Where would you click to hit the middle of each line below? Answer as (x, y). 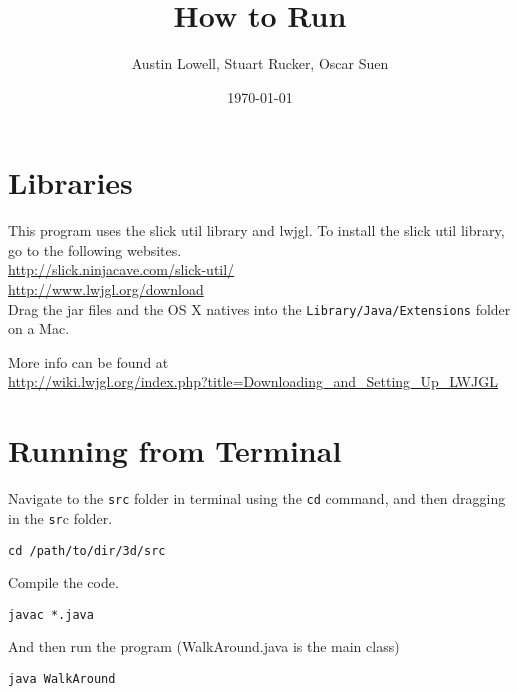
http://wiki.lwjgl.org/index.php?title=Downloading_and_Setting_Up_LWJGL (253, 381)
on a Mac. (39, 328)
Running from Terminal (175, 450)
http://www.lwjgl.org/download (106, 289)
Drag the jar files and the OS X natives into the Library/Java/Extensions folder (259, 308)
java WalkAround (62, 679)
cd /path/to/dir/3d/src (87, 550)
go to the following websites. (95, 249)
